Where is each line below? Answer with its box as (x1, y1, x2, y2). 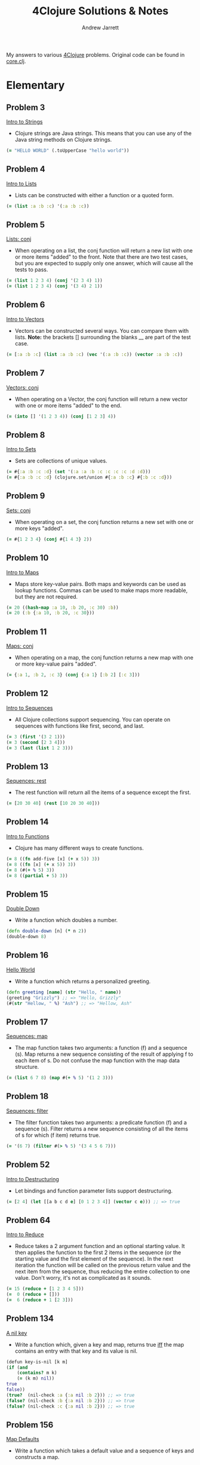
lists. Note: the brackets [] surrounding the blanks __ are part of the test (14, 333, 191, 341)
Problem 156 (6, 1420, 54, 1430)
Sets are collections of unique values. (14, 457, 107, 464)
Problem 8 (6, 430, 45, 440)
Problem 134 (6, 1313, 54, 1324)
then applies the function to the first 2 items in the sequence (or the (14, 1249, 181, 1256)
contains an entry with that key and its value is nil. (14, 1347, 138, 1354)
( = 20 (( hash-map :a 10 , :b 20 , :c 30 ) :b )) (6, 605, 119, 611)
